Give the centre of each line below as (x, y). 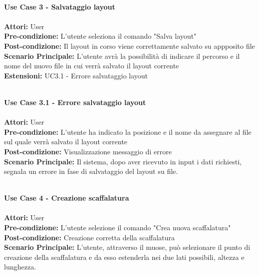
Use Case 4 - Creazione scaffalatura (67, 198)
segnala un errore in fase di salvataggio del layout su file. (91, 171)
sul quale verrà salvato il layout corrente (66, 142)
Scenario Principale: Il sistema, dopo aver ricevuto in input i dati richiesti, (123, 161)
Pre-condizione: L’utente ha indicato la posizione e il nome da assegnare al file (128, 131)
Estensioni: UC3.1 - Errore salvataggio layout (76, 75)
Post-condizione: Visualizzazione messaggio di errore (88, 151)
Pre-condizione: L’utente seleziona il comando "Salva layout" (100, 36)
